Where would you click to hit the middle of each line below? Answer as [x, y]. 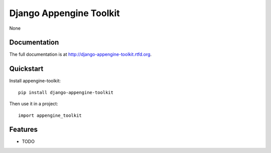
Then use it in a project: [34, 104]
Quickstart [26, 69]
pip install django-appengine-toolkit [66, 92]
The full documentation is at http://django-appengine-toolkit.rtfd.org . [81, 54]
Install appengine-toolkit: [35, 81]
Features [23, 130]
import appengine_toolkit [50, 115]
